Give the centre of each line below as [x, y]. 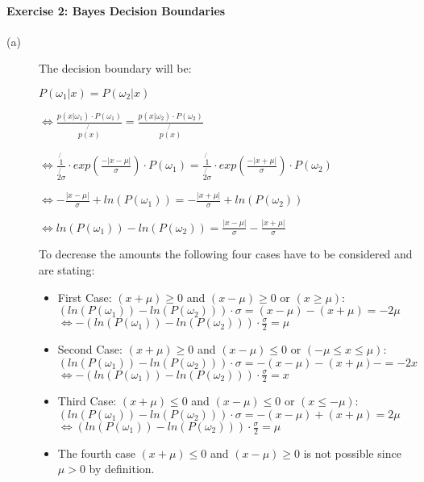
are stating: [67, 270]
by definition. [122, 469]
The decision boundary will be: [115, 68]
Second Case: [90, 349]
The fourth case [96, 453]
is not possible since [352, 453]
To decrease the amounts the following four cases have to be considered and [226, 254]
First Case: [85, 297]
